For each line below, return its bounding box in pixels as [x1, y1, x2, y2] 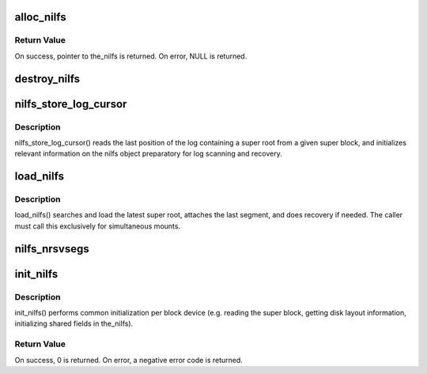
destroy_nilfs [14, 72, 81, 85]
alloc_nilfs [14, 10, 66, 24]
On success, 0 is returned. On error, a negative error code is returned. [14, 355, 243, 365]
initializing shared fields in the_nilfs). [14, 319, 134, 328]
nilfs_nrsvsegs [14, 242, 90, 255]
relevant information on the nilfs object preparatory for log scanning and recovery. [14, 149, 282, 158]
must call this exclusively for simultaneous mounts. [14, 221, 181, 231]
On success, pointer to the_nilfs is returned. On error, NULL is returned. [14, 51, 248, 61]
